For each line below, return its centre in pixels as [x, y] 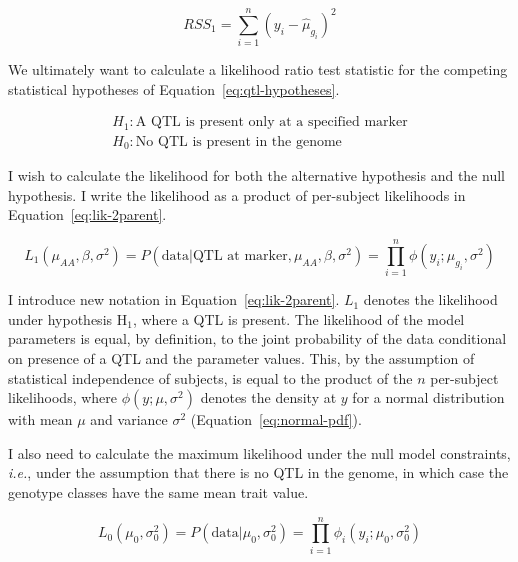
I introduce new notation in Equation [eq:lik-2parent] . [174, 299]
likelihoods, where [63, 397]
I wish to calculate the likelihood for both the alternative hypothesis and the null [256, 175]
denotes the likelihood [430, 299]
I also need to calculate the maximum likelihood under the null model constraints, [259, 452]
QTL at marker [240, 255]
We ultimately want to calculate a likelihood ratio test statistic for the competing [258, 69]
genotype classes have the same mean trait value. [158, 491]
